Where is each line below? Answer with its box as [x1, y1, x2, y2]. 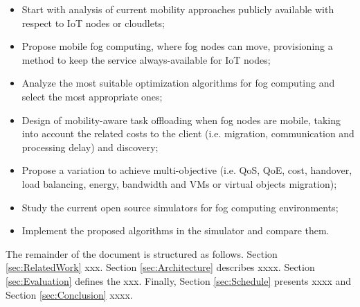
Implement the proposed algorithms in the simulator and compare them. [21, 223, 330, 238]
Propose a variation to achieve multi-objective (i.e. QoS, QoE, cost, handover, [21, 163, 352, 177]
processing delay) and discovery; [21, 139, 159, 154]
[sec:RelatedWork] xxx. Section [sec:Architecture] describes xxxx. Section [6, 260, 315, 274]
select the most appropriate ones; [21, 89, 163, 103]
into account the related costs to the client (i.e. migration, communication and [21, 126, 354, 141]
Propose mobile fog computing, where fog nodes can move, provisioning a [21, 39, 333, 53]
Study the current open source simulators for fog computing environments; [21, 200, 339, 214]
